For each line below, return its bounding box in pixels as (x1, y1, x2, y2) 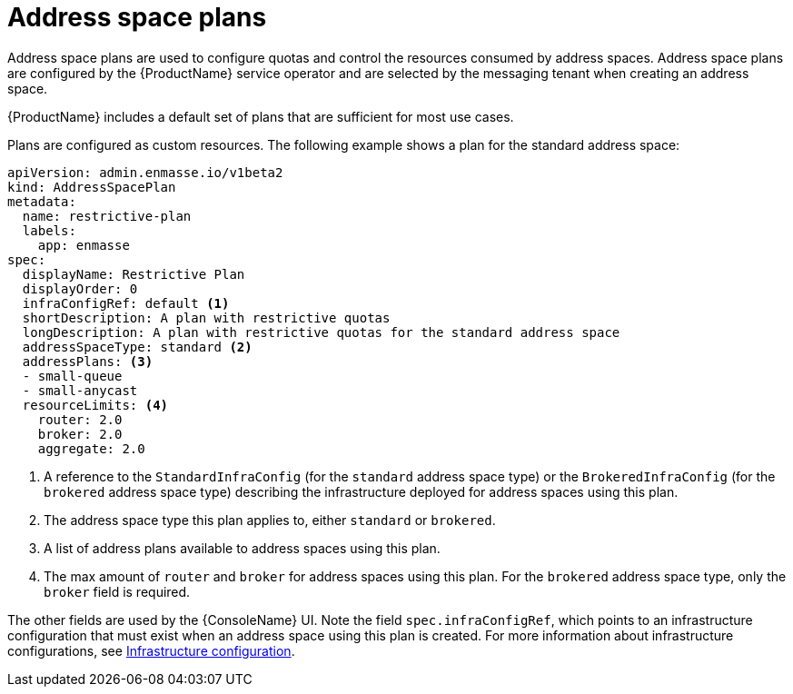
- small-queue (22, 368, 123, 383)
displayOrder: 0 (22, 281, 138, 296)
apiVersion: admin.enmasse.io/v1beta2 (7, 164, 283, 180)
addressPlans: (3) (22, 353, 154, 369)
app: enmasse (37, 237, 130, 253)
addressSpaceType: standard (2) (22, 339, 253, 354)
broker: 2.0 (37, 426, 123, 441)
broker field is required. (44, 583, 191, 600)
